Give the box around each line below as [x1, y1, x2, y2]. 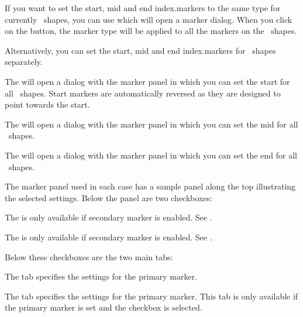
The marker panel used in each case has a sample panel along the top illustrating [5, 180, 296, 192]
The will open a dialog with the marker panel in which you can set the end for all [5, 149, 297, 161]
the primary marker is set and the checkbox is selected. [5, 301, 202, 313]
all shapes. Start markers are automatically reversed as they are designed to [5, 87, 281, 99]
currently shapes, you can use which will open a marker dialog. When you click [5, 13, 292, 25]
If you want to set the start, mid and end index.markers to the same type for [5, 2, 281, 13]
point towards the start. [5, 98, 90, 111]
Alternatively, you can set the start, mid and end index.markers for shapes [5, 44, 276, 56]
